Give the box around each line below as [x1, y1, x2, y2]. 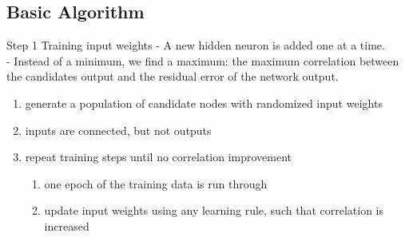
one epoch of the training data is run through [44, 175, 268, 192]
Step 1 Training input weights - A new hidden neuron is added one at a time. [6, 37, 385, 53]
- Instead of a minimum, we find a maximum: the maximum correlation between [6, 52, 399, 69]
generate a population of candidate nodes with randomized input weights [25, 94, 383, 111]
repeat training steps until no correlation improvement [25, 148, 292, 165]
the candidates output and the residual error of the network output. [6, 68, 339, 85]
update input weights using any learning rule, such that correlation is [44, 202, 383, 219]
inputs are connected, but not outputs [25, 121, 212, 138]
